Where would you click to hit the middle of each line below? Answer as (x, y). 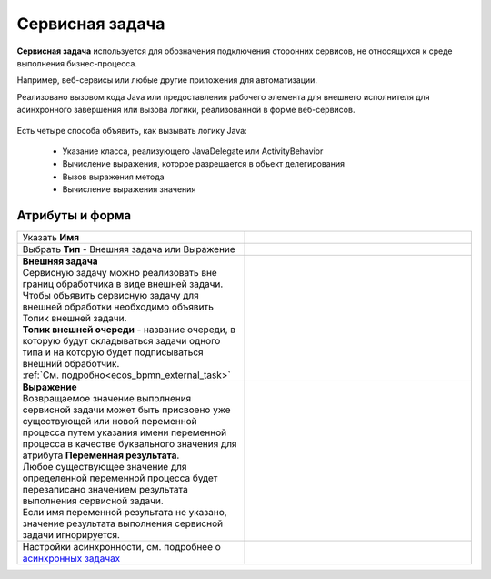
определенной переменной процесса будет (120, 478)
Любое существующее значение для (105, 466)
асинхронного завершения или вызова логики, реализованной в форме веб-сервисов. (186, 110)
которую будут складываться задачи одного (121, 340)
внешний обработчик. (71, 363)
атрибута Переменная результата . (101, 455)
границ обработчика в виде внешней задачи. (123, 284)
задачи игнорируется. (71, 534)
